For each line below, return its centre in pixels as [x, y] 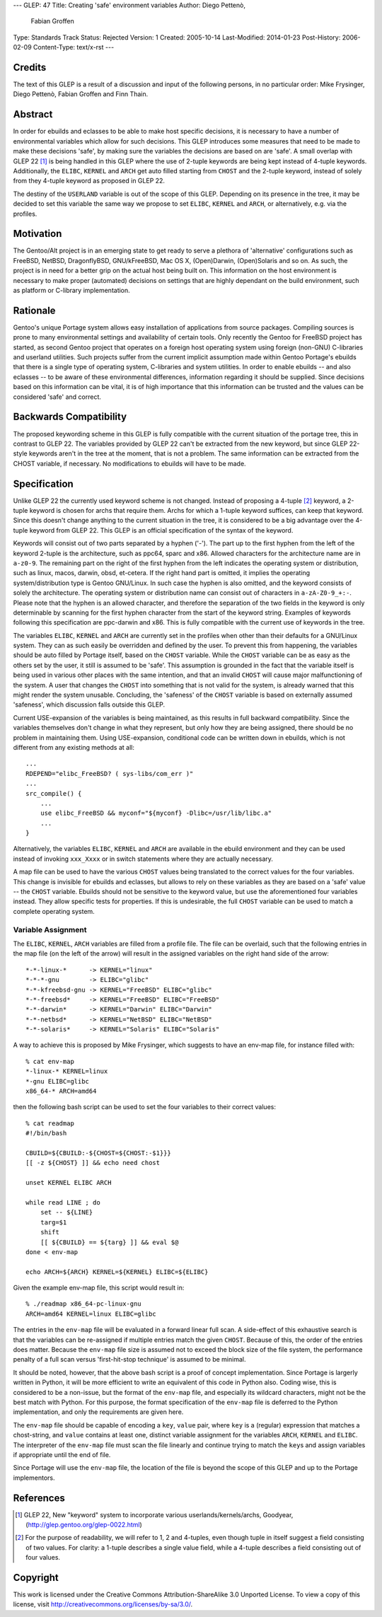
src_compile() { [54, 793]
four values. [43, 1558]
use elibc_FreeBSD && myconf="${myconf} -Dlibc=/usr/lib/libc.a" [156, 813]
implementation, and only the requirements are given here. [98, 1412]
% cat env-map [50, 1061]
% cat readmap [50, 1123]
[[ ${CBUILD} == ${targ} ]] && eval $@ [109, 1242]
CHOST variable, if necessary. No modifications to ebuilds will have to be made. [130, 463]
